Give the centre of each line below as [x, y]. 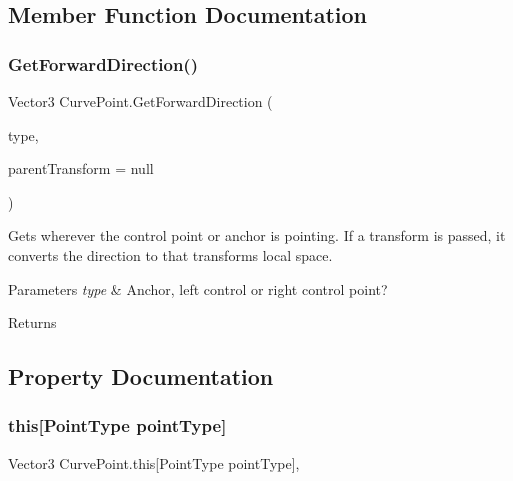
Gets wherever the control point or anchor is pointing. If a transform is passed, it [257, 235]
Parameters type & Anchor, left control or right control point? [198, 288]
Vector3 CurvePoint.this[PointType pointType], [154, 462]
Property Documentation [141, 376]
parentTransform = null [81, 168]
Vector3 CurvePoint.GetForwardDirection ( [140, 101]
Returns [32, 322]
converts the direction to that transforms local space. [170, 254]
